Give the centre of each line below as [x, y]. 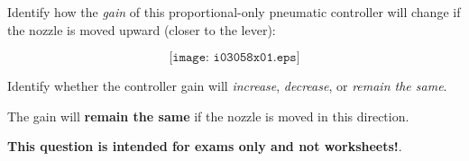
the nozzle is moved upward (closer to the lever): [142, 29]
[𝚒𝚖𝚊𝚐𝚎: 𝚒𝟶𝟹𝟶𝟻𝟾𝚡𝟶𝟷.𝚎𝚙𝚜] [234, 58]
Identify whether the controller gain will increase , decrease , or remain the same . [227, 86]
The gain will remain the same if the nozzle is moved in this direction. [208, 116]
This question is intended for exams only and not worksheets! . [205, 146]
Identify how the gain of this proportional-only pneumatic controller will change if [234, 12]
